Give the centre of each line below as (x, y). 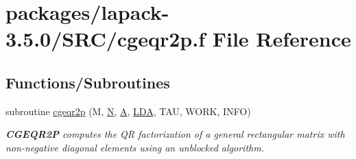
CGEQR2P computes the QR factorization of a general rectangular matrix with (175, 134)
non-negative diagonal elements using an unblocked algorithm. (135, 147)
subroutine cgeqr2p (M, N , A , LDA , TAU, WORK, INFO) (128, 111)
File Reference (282, 39)
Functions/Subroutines (88, 82)
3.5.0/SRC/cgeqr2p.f (105, 39)
